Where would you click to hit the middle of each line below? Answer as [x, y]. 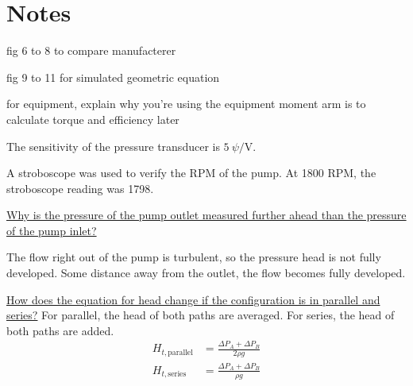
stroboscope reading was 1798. [80, 188]
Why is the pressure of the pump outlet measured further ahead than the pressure [206, 215]
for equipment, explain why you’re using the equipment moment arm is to [186, 104]
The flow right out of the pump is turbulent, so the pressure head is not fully [194, 257]
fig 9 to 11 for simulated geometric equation [113, 77]
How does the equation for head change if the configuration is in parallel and [193, 299]
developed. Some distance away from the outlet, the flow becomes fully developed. [206, 273]
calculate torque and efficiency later [93, 119]
